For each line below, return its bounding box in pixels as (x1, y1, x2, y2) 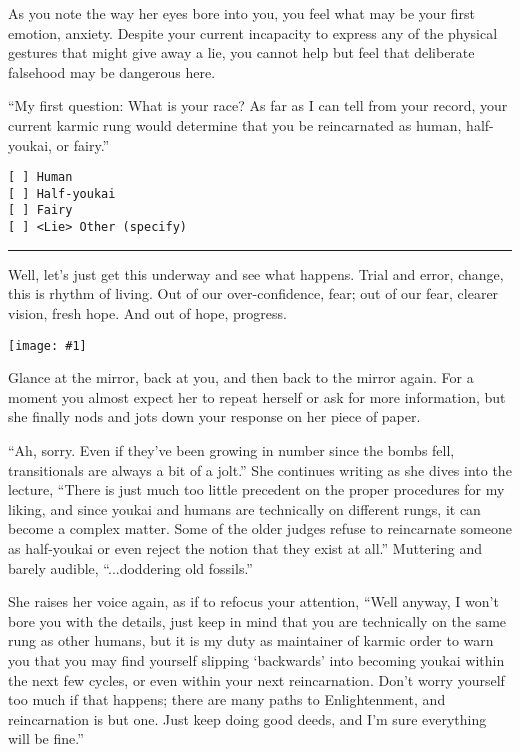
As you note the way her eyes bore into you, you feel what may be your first (8, 3, 476, 23)
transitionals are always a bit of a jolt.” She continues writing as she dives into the (8, 459, 512, 480)
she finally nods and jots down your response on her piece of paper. (8, 406, 421, 427)
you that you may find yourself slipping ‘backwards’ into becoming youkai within (8, 649, 505, 670)
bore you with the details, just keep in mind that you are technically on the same (8, 610, 507, 631)
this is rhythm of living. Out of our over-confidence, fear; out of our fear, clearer (8, 283, 499, 304)
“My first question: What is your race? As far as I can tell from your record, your (8, 95, 508, 116)
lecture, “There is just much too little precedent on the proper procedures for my (8, 479, 505, 500)
